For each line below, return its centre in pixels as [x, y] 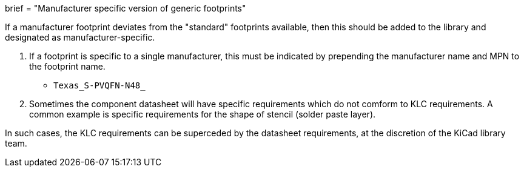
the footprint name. [67, 66]
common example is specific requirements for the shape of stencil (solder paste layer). [203, 114]
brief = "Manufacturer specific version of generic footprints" [126, 8]
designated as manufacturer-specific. [80, 37]
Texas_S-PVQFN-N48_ [99, 85]
